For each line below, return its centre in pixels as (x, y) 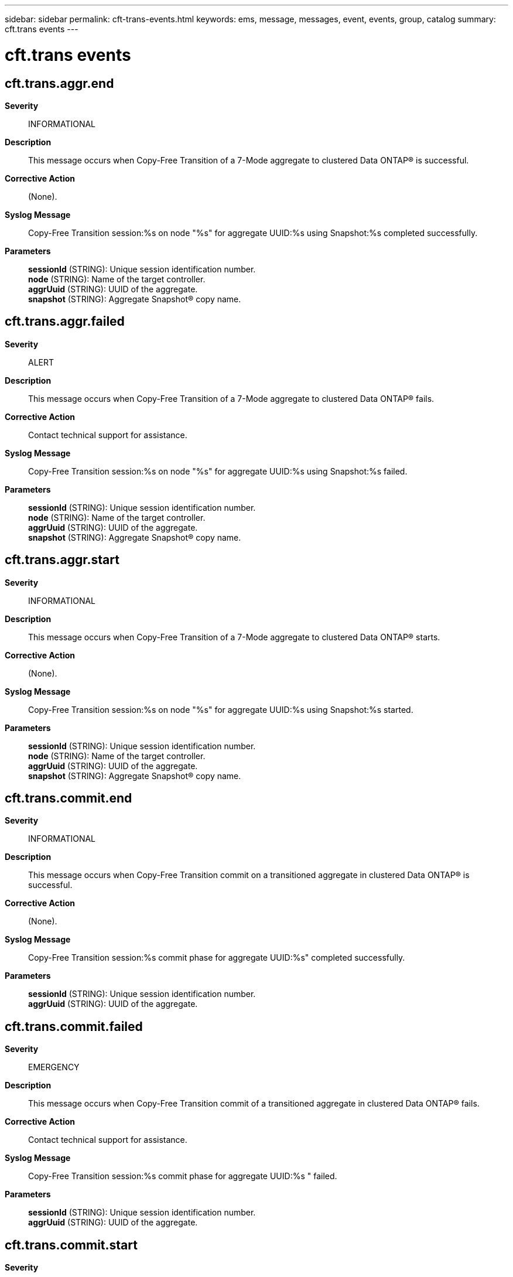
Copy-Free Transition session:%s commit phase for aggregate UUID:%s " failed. (183, 1176)
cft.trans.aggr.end (59, 83)
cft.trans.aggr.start (62, 560)
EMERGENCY (54, 1067)
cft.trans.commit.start (71, 1245)
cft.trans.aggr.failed (65, 322)
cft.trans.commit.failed (74, 1026)
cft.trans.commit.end (69, 798)
